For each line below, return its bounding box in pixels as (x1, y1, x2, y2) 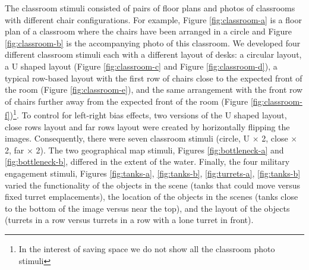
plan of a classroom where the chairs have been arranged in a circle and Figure (5, 25, 292, 37)
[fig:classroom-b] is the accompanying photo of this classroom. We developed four (5, 36, 301, 49)
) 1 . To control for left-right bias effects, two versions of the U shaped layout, (10, 107, 287, 121)
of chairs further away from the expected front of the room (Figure (5, 95, 248, 107)
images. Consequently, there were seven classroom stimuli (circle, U (5, 132, 250, 145)
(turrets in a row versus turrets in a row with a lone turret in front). (5, 214, 254, 226)
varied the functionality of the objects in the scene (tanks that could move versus (5, 178, 301, 191)
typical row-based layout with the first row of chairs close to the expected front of (5, 71, 302, 84)
